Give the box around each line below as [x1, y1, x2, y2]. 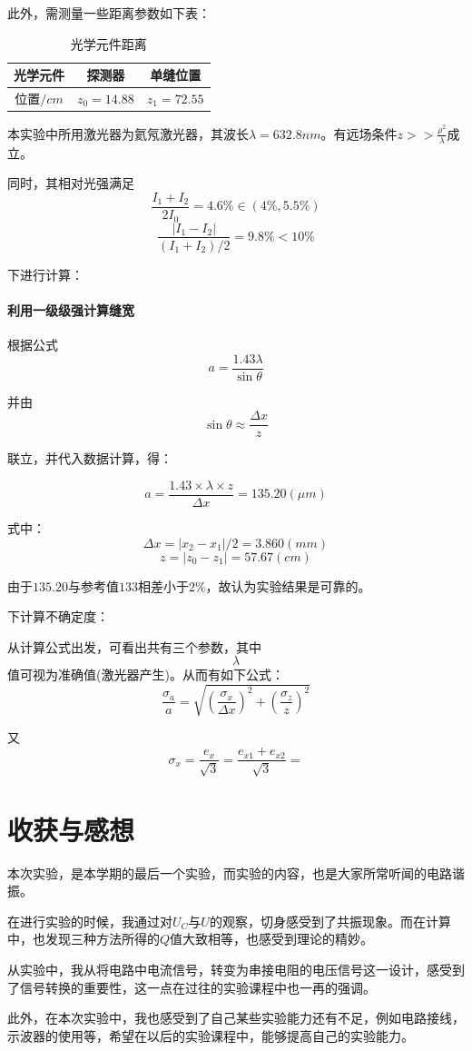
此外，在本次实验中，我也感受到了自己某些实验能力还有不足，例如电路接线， [7, 1008, 465, 1027]
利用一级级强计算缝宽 [7, 300, 134, 319]
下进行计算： [7, 264, 84, 283]
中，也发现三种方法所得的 [7, 929, 160, 948]
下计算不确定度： [7, 607, 109, 626]
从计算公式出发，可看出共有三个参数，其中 [7, 637, 261, 656]
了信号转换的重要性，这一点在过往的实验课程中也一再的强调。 [7, 977, 376, 996]
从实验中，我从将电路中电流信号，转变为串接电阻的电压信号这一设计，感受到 [7, 960, 465, 978]
